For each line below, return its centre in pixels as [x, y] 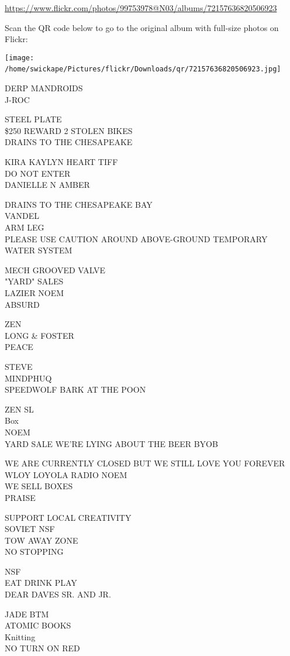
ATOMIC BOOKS [38, 625]
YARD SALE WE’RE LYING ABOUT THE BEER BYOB [111, 443]
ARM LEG [25, 227]
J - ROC [17, 99]
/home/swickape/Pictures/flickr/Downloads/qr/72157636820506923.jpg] [143, 69]
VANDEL [22, 216]
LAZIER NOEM [34, 293]
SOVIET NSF [30, 529]
